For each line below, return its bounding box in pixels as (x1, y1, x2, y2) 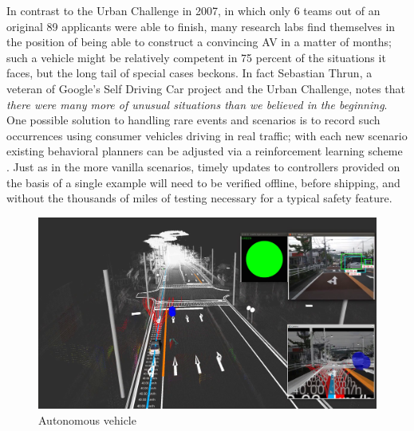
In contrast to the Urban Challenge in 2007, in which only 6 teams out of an (6, 2, 380, 18)
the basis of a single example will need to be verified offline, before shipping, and (6, 174, 400, 190)
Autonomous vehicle (38, 411, 136, 428)
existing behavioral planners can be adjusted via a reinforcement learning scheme (6, 143, 403, 159)
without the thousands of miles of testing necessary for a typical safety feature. (6, 190, 392, 206)
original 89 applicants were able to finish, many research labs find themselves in (6, 18, 396, 34)
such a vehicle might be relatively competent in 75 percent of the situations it (6, 49, 386, 65)
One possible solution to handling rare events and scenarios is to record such (6, 112, 380, 128)
